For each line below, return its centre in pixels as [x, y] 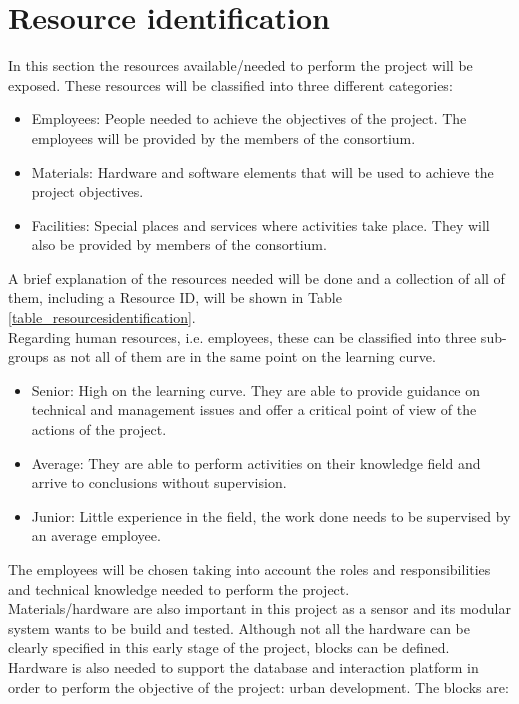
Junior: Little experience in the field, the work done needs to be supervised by [271, 515]
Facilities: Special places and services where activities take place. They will [260, 224]
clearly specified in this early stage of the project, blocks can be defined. [229, 647]
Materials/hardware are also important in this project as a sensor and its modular [259, 608]
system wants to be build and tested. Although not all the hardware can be [239, 627]
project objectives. [87, 191]
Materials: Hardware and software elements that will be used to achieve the [262, 171]
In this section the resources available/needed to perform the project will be [240, 65]
